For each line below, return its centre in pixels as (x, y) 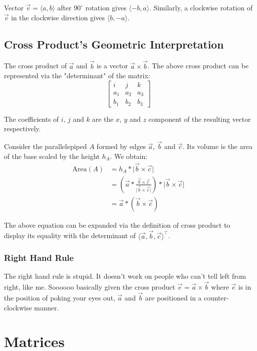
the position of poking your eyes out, (60, 297)
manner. (46, 307)
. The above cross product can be (198, 66)
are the (103, 119)
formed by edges (121, 146)
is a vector (112, 66)
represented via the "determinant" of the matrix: (77, 75)
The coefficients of (31, 119)
